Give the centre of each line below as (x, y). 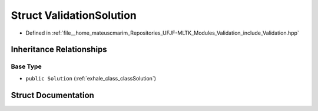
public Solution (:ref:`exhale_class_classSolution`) (91, 78)
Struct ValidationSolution (74, 15)
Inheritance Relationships (59, 50)
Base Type (26, 66)
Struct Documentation (52, 95)
